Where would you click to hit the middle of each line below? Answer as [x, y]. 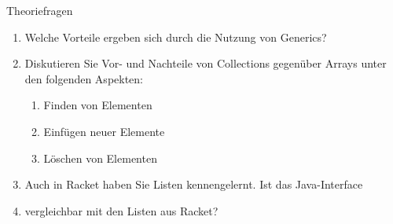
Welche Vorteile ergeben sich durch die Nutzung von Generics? [176, 37]
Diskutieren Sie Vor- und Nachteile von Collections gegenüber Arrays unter [206, 63]
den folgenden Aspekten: [84, 78]
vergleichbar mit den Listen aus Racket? [121, 210]
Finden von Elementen [98, 105]
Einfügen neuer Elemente [104, 131]
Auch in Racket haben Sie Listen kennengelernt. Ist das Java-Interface [194, 184]
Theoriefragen [40, 10]
